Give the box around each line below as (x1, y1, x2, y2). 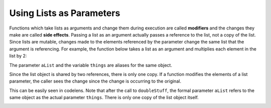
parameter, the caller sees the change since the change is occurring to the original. (9, 78, 182, 84)
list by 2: (9, 53, 27, 59)
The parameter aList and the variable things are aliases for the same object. (9, 62, 173, 68)
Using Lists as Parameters (9, 7, 120, 18)
